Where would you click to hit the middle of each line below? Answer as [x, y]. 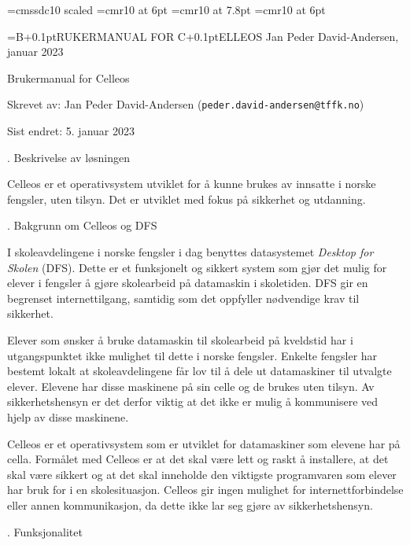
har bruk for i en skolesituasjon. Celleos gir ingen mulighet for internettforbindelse [205, 490]
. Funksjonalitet [45, 531]
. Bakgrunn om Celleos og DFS [82, 225]
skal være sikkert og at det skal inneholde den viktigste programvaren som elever [202, 474]
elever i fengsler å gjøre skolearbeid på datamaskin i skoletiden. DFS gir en [188, 283]
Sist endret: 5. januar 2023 [71, 131]
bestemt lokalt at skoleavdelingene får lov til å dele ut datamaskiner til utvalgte [199, 371]
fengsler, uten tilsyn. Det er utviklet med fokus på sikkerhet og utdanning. [187, 199]
